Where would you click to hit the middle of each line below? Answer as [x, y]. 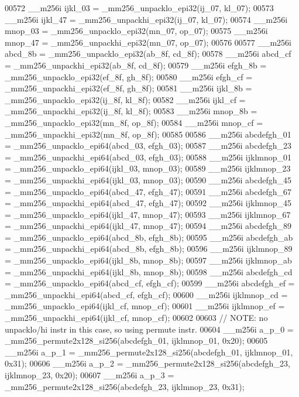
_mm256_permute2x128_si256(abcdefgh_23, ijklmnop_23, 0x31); [125, 386]
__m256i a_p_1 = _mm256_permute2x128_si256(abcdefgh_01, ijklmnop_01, [149, 352]
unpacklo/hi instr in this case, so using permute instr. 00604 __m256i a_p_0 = [149, 329]
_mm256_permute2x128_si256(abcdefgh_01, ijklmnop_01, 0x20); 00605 [136, 340]
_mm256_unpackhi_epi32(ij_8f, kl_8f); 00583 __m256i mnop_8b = [131, 111]
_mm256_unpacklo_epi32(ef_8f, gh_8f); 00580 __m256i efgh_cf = [129, 76]
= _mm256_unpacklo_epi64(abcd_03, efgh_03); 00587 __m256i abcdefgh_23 [148, 146]
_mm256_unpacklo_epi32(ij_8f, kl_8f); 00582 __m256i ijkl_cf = [125, 99]
